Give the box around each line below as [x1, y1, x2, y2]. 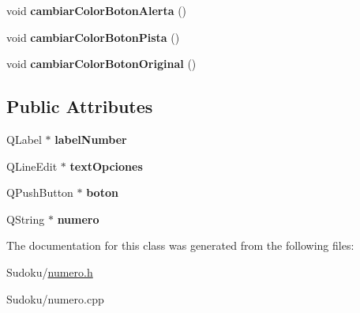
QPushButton [6, 184, 73, 201]
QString [6, 210, 45, 227]
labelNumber [54, 130, 127, 147]
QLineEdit [6, 157, 58, 174]
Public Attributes [6, 94, 153, 119]
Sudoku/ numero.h [6, 263, 93, 280]
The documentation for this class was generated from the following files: [6, 237, 354, 254]
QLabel [6, 130, 42, 147]
